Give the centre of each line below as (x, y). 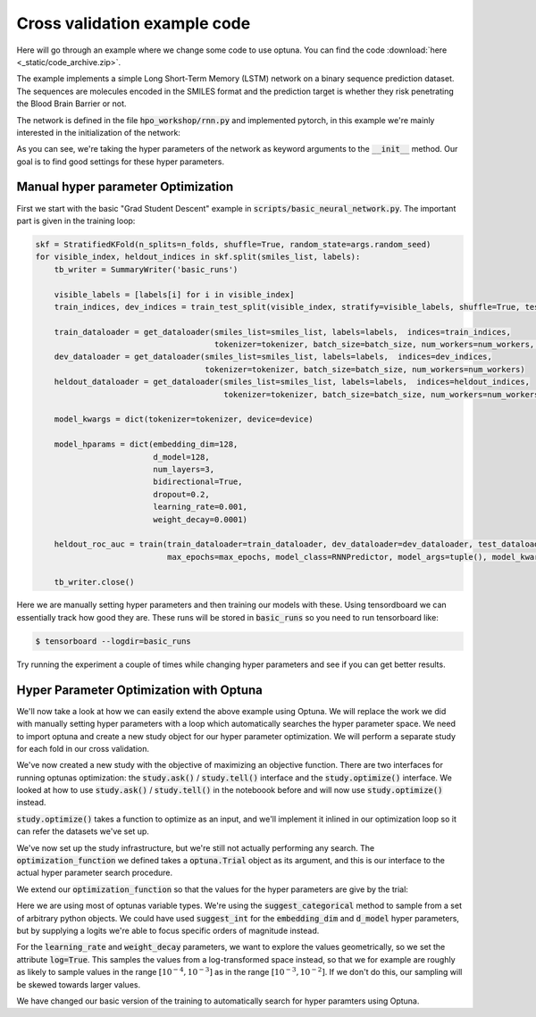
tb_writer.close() (94, 582)
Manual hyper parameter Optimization (125, 187)
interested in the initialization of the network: (98, 132)
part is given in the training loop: (76, 221)
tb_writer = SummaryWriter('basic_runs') (146, 269)
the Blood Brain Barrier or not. (71, 104)
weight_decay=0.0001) (200, 519)
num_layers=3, (184, 469)
